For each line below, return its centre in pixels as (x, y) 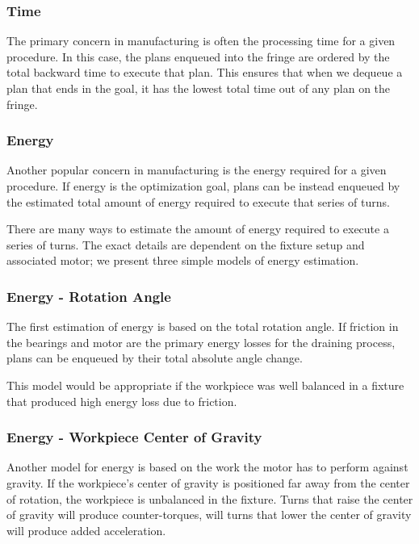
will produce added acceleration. (86, 530)
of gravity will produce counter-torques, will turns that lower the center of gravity (209, 515)
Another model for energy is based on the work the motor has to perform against (207, 467)
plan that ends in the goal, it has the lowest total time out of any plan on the (199, 88)
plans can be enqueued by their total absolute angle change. (155, 358)
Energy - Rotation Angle (89, 296)
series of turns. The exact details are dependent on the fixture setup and (186, 244)
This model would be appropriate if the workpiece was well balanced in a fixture (205, 385)
